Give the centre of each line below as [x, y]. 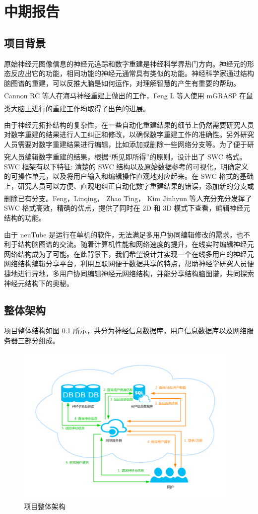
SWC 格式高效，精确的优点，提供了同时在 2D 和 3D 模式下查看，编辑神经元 [127, 208]
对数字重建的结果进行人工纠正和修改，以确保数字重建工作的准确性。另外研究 [129, 134]
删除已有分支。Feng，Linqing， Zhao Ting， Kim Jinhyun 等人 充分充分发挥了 [128, 198]
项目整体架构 [45, 506]
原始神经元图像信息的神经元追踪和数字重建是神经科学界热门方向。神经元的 [126, 63]
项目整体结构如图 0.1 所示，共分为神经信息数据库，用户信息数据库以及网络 [126, 330]
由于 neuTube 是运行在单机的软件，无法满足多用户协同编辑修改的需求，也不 [127, 234]
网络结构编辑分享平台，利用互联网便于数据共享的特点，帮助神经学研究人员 [126, 263]
